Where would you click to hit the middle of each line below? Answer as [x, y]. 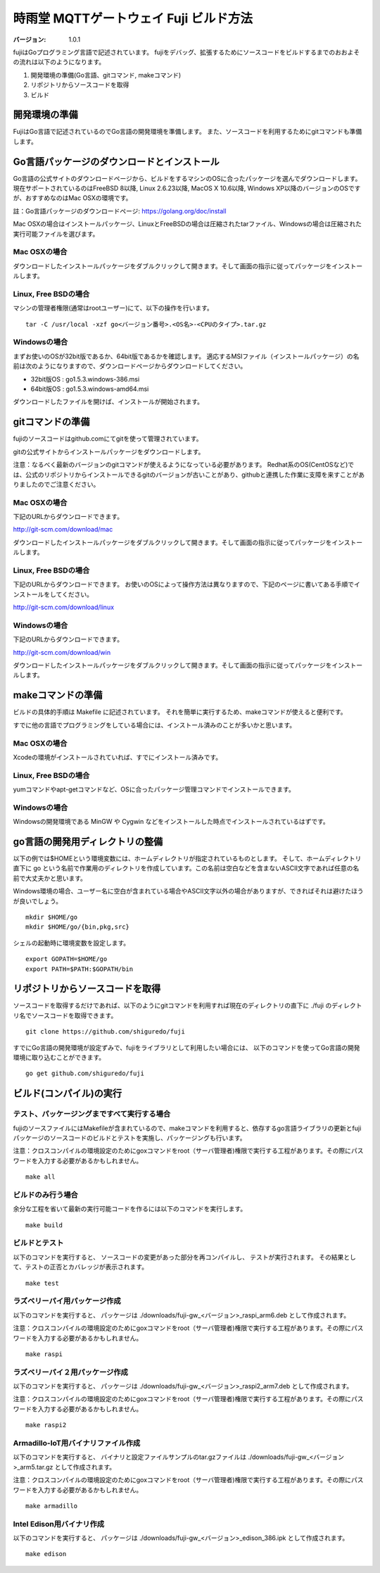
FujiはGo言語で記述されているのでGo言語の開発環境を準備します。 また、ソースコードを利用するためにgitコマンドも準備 [188, 132]
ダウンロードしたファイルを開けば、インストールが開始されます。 [108, 402]
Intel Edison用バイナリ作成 [59, 1524]
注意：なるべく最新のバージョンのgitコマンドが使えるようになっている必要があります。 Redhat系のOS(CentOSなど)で [184, 465]
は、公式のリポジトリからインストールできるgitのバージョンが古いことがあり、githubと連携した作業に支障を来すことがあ [189, 475]
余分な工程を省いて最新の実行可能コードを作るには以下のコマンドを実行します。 [130, 1209]
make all [40, 1177]
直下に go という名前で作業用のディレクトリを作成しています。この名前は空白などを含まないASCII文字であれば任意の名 [186, 868]
